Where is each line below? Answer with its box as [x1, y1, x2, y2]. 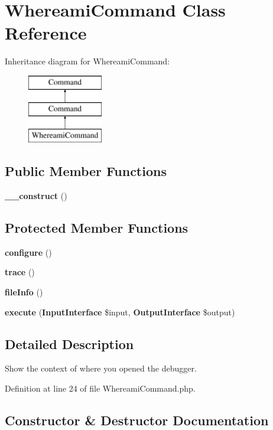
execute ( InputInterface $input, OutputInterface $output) [5, 305, 235, 318]
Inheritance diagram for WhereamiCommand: [5, 55, 170, 67]
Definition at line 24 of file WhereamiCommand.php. [5, 382, 196, 395]
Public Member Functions [5, 162, 167, 180]
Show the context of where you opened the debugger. [5, 362, 197, 374]
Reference [5, 21, 87, 45]
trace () [5, 266, 35, 278]
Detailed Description [5, 334, 134, 353]
